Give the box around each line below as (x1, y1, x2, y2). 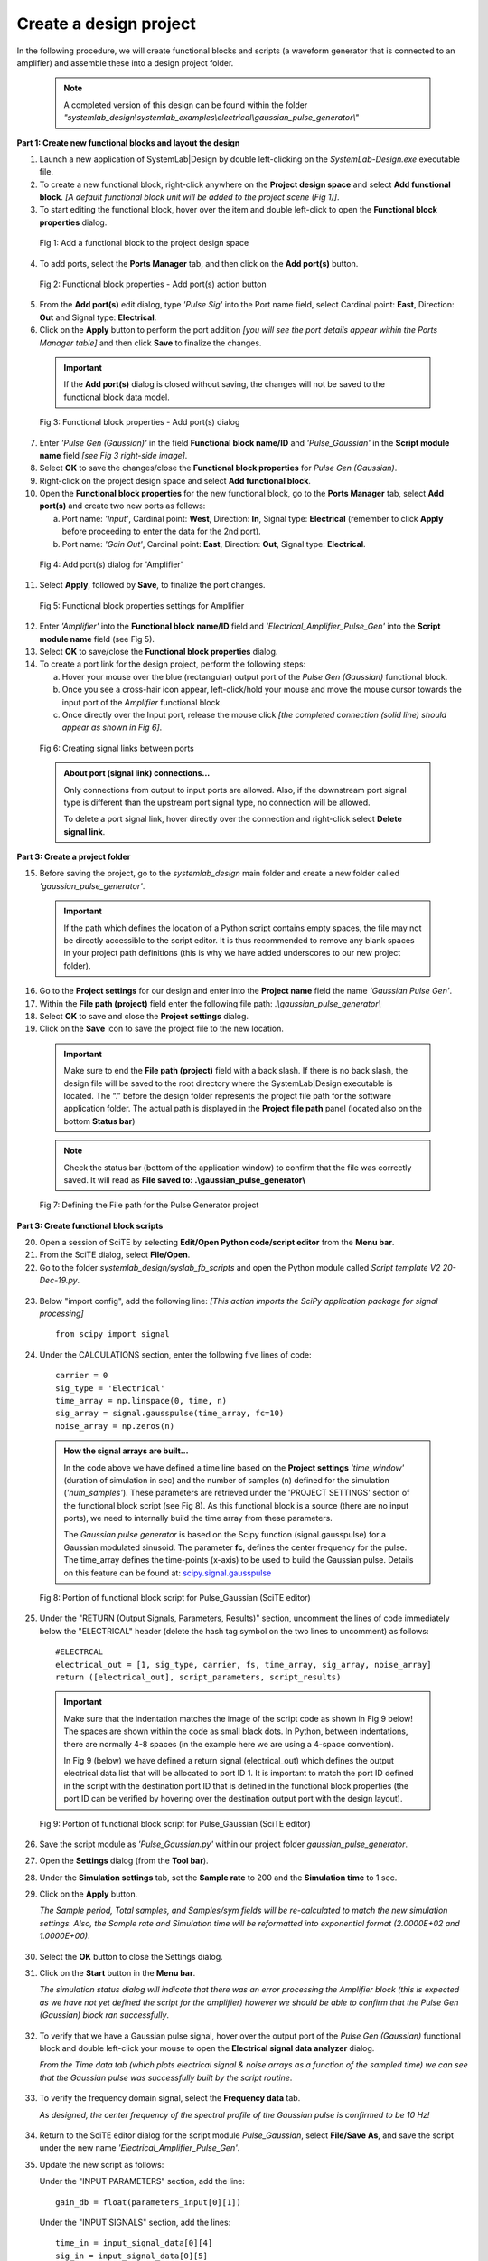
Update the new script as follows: (39, 2159, 164, 2170)
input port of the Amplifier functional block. (61, 696, 223, 707)
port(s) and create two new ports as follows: (39, 500, 206, 511)
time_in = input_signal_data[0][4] (55, 2238, 213, 2248)
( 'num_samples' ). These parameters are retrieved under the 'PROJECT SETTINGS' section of (63, 1488, 410, 1499)
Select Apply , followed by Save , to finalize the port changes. (39, 580, 266, 591)
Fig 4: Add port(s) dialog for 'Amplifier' (39, 559, 183, 570)
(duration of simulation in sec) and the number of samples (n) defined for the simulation (63, 1474, 390, 1485)
